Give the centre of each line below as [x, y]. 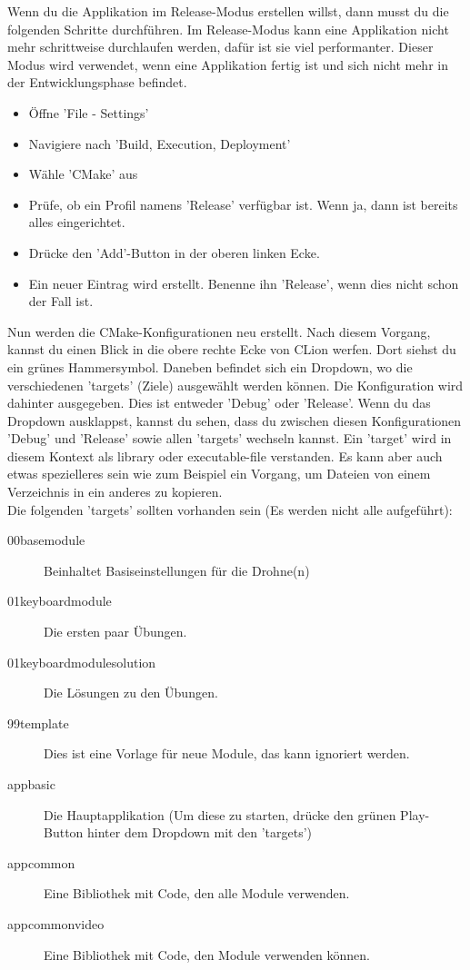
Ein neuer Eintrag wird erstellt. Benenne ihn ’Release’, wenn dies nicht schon [244, 283]
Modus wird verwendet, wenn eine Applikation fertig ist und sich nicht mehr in [228, 64]
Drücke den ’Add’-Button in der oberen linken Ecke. [174, 252]
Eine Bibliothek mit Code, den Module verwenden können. [207, 954]
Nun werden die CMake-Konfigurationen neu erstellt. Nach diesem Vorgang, [219, 331]
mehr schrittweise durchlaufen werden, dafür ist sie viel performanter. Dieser [220, 47]
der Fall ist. [61, 301]
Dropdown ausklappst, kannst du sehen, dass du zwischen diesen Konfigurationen [235, 420]
